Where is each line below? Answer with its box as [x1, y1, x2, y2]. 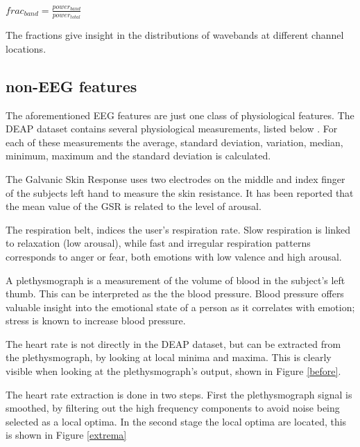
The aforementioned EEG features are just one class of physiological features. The [6, 107, 354, 122]
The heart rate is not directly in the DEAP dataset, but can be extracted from [6, 336, 341, 351]
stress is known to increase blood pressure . [6, 313, 186, 328]
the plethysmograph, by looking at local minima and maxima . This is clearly [6, 350, 332, 365]
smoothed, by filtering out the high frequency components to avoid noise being [6, 401, 340, 415]
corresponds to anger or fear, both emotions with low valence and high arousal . [6, 249, 342, 263]
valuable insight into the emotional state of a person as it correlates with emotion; [6, 299, 355, 314]
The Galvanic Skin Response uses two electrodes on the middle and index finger [6, 171, 345, 186]
